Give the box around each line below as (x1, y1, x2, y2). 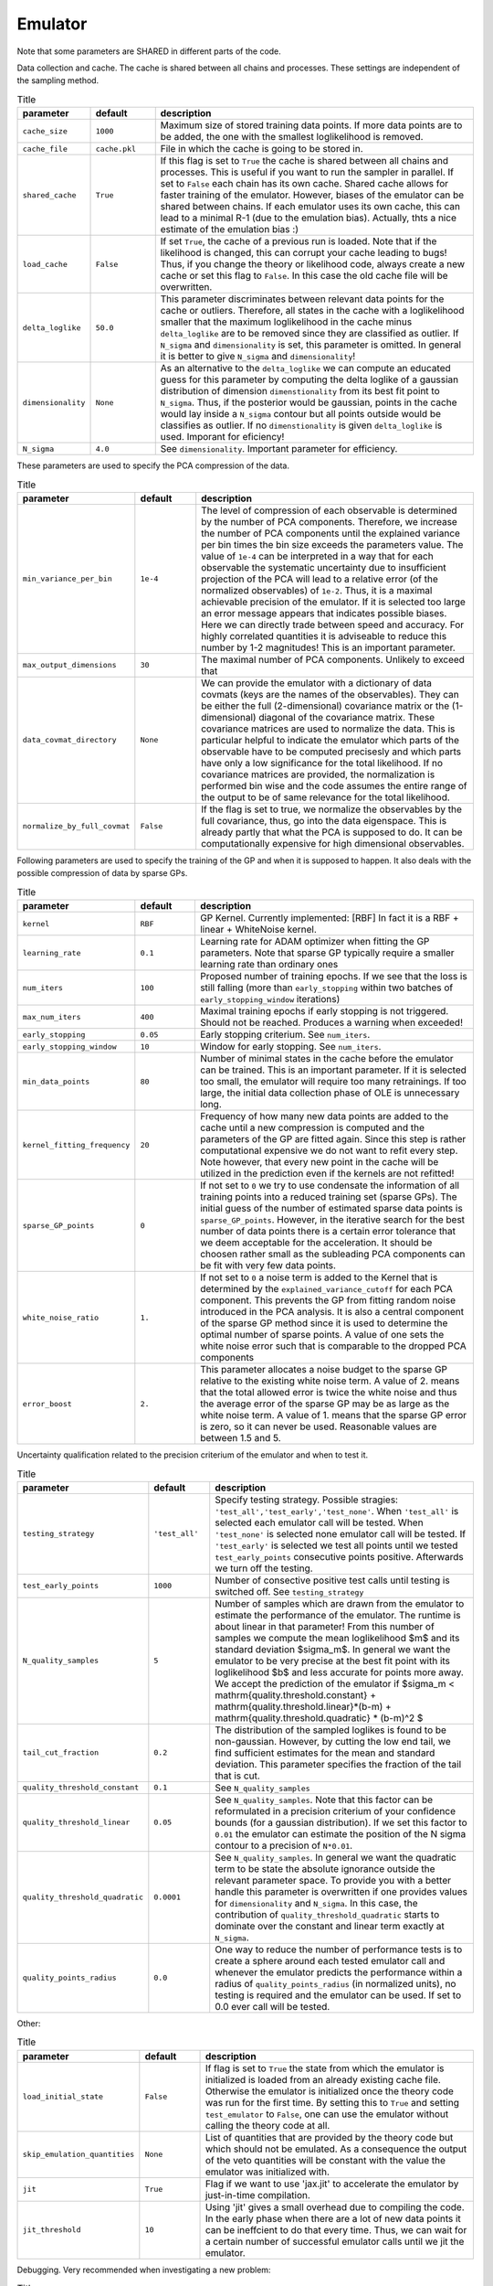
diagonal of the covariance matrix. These (258, 710, 435, 723)
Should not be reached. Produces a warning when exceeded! (199, 1016, 463, 1029)
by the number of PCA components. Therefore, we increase (201, 515, 458, 528)
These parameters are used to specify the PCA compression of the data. (16, 460, 290, 471)
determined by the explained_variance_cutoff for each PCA (199, 1283, 454, 1296)
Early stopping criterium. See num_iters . (199, 1029, 371, 1042)
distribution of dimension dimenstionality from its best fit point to (160, 385, 440, 398)
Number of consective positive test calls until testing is (215, 1574, 451, 1586)
